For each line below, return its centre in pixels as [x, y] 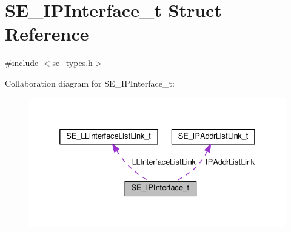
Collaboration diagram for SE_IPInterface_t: [90, 83]
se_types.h [72, 63]
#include [22, 63]
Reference [47, 34]
